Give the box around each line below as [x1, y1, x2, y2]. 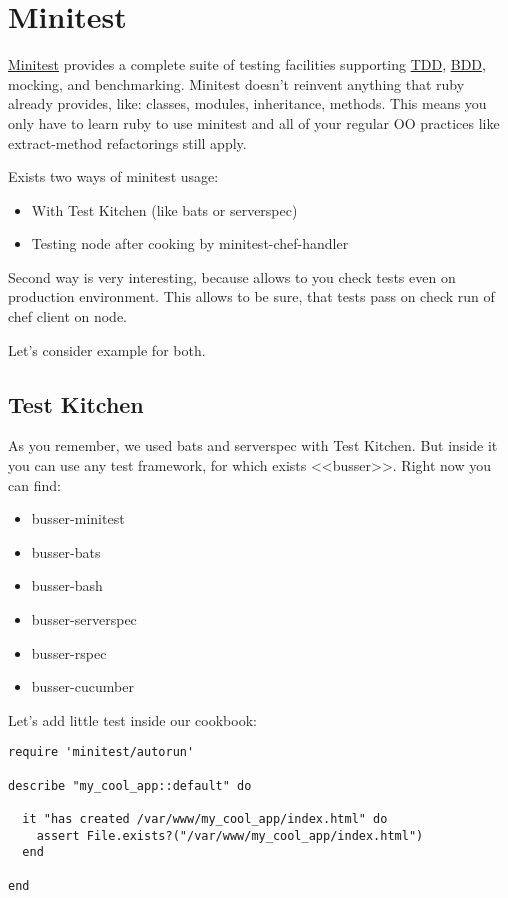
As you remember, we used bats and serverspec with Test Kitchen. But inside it [8, 435, 498, 456]
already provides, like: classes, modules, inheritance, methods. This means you [8, 93, 487, 114]
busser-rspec [31, 642, 107, 663]
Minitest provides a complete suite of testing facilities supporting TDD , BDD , [8, 54, 486, 75]
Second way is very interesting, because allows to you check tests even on [8, 266, 456, 287]
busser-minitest [31, 508, 125, 529]
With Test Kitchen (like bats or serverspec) [31, 199, 298, 220]
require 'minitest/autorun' [8, 745, 195, 760]
